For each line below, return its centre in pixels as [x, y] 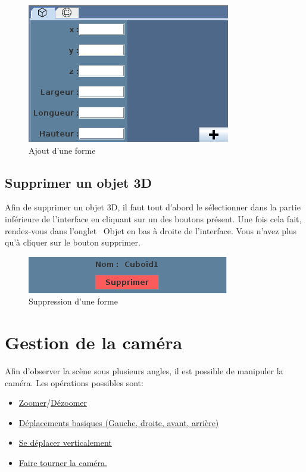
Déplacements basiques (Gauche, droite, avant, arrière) [119, 422]
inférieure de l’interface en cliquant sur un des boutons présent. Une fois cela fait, [153, 218]
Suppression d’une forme [73, 301]
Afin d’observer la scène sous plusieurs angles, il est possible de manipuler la [144, 371]
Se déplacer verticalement [65, 442]
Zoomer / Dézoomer [53, 403]
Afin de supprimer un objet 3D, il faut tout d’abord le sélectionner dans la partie [153, 207]
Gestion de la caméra [94, 342]
